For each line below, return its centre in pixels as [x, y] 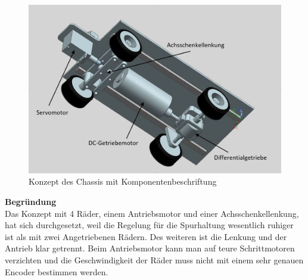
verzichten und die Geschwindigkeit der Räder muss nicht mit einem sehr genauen [154, 259]
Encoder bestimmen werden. [57, 271]
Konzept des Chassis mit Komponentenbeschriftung [123, 181]
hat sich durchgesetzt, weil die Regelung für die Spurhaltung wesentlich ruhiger [149, 225]
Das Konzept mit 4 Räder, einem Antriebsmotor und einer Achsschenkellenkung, [152, 213]
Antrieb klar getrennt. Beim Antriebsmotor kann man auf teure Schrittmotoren [150, 248]
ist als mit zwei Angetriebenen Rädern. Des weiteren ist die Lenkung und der [146, 236]
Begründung [31, 201]
